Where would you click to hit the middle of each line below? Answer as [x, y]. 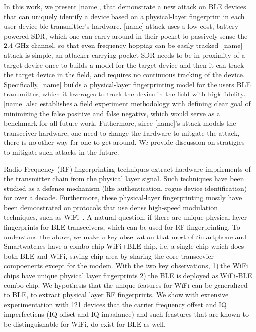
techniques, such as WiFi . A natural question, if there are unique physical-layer [126, 217]
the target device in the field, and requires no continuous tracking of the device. [124, 74]
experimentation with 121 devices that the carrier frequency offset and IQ [115, 304]
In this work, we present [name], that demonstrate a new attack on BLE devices [125, 6]
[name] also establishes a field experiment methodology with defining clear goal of [127, 103]
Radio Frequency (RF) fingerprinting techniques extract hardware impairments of [127, 168]
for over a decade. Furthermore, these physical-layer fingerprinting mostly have [123, 198]
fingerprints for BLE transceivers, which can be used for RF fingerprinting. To [122, 227]
